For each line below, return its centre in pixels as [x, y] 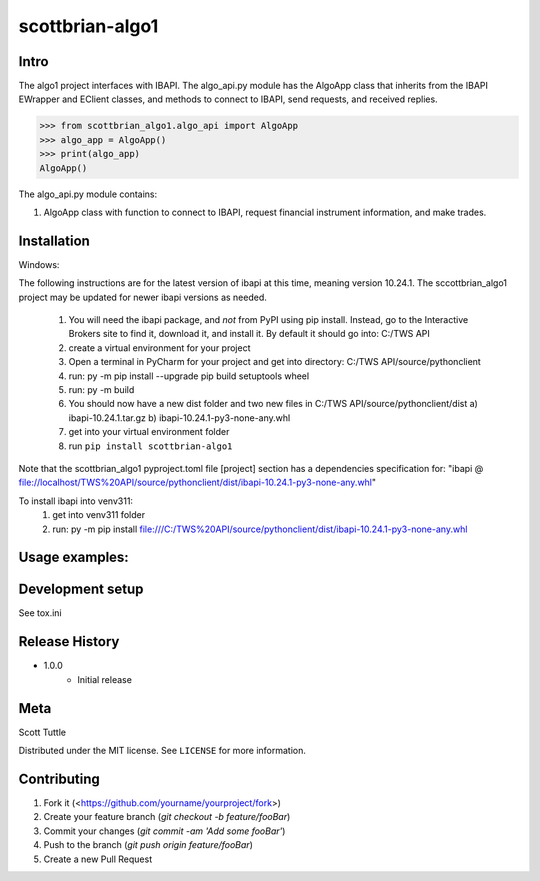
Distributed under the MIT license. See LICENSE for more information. [162, 751]
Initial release [104, 679]
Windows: [39, 264]
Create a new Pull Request [98, 859]
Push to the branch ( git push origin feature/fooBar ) [148, 845]
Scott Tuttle [42, 732]
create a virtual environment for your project [159, 347]
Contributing [59, 778]
